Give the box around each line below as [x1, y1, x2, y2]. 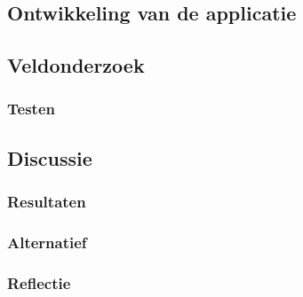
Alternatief [7, 231, 87, 253]
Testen [7, 98, 55, 120]
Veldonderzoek [7, 51, 145, 78]
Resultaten [7, 190, 86, 212]
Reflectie [7, 271, 71, 293]
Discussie [7, 144, 92, 171]
